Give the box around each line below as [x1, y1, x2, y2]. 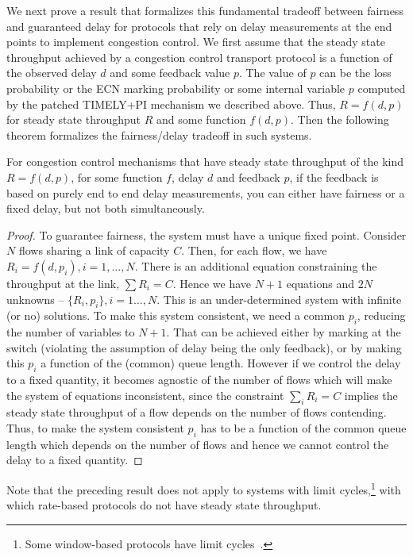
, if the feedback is [289, 168, 379, 185]
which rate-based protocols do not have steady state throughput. [6, 497, 322, 513]
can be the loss [319, 64, 392, 81]
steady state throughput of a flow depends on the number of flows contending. [6, 404, 387, 421]
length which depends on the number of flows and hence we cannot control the [6, 436, 389, 452]
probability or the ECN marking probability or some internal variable [6, 79, 345, 96]
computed [357, 79, 406, 96]
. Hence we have [172, 275, 251, 291]
